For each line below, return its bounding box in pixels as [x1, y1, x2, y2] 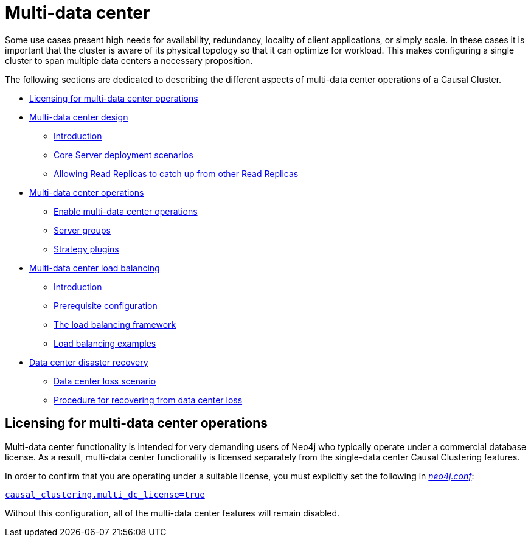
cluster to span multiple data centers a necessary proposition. [5, 55, 253, 66]
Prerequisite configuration [54, 300, 158, 311]
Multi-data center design [29, 111, 128, 122]
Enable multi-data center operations [54, 206, 198, 217]
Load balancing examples [54, 338, 156, 349]
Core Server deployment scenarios [54, 149, 193, 160]
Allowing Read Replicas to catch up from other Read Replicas [54, 168, 299, 179]
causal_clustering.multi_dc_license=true [5, 489, 205, 499]
